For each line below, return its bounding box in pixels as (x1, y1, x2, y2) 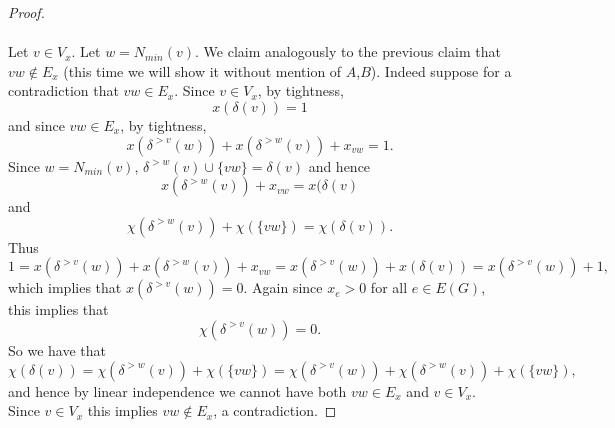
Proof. (8, 2, 45, 22)
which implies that (8, 277, 122, 298)
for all (370, 277, 408, 298)
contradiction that (8, 80, 119, 101)
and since (8, 114, 65, 135)
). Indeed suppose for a (370, 60, 512, 81)
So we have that (8, 339, 106, 360)
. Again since (243, 277, 323, 298)
